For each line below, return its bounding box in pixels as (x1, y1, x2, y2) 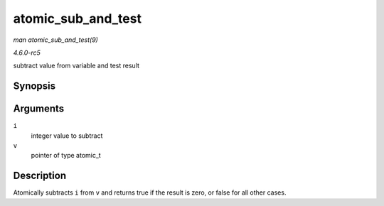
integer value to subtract (31, 131, 103, 140)
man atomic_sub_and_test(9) (13, 36, 99, 44)
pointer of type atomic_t (31, 151, 101, 160)
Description (13, 170, 67, 182)
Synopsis (13, 80, 56, 92)
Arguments (13, 103, 65, 115)
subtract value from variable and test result (13, 61, 140, 70)
